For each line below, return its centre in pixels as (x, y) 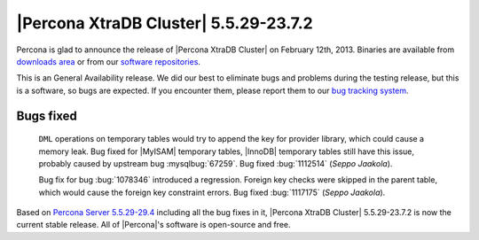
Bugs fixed (47, 116)
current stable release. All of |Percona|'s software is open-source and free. (154, 225)
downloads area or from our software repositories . (109, 61)
